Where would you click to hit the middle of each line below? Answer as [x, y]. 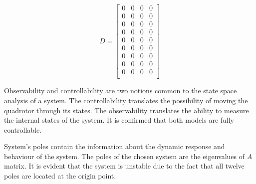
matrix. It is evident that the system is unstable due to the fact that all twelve [124, 166]
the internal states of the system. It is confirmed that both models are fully [119, 120]
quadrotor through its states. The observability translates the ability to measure [127, 110]
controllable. [23, 129]
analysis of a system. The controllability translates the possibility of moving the [126, 100]
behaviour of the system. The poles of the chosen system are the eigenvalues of [124, 156]
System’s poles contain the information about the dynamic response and [115, 146]
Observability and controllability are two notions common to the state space [121, 91]
